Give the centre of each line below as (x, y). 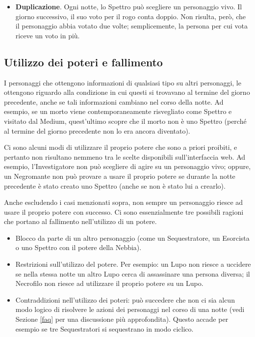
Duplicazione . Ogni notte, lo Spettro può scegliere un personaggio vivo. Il (129, 6)
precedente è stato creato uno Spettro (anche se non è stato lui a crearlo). (115, 185)
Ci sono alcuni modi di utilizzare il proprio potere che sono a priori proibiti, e (121, 147)
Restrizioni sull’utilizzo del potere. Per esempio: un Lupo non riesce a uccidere (133, 264)
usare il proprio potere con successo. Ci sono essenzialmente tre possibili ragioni (124, 211)
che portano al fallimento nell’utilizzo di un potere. (80, 221)
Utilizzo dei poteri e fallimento (83, 62)
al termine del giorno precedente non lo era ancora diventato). (97, 130)
